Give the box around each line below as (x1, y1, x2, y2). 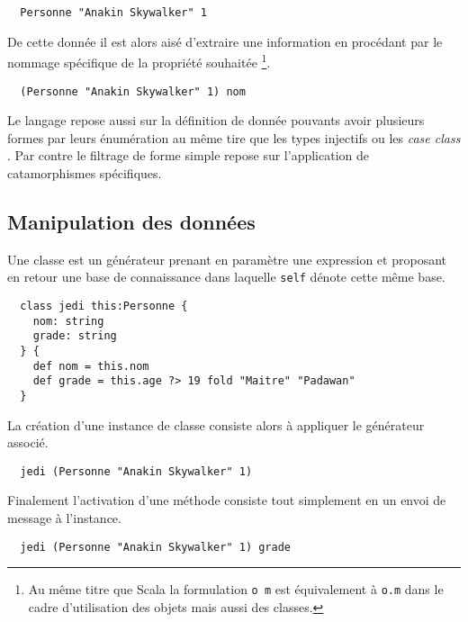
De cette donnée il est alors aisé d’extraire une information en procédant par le (7, 32, 443, 50)
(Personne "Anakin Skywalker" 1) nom (20, 85, 246, 98)
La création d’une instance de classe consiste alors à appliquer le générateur (7, 415, 425, 434)
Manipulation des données (7, 207, 256, 235)
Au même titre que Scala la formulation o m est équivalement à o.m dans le (28, 580, 444, 599)
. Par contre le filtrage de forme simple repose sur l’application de (7, 146, 369, 165)
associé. (7, 433, 49, 452)
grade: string (32, 329, 117, 343)
